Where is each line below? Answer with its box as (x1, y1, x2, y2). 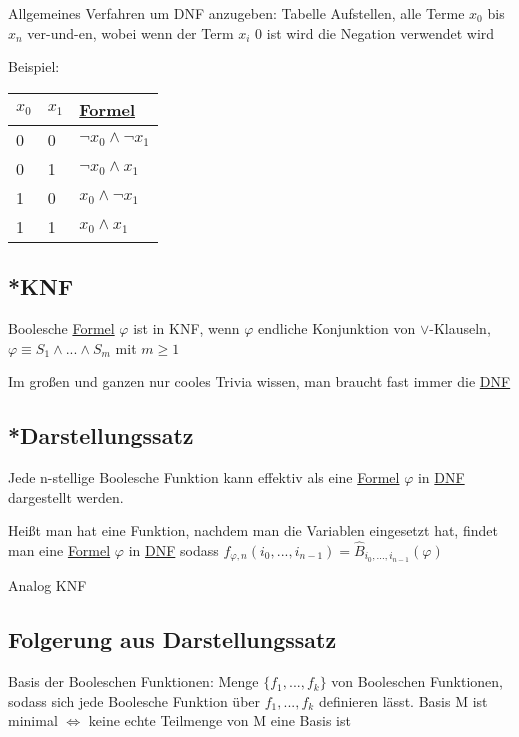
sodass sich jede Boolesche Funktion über (8, 690, 261, 711)
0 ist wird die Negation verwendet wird (255, 22, 495, 43)
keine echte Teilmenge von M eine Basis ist (88, 710, 351, 731)
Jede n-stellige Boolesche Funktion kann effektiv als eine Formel (8, 466, 400, 487)
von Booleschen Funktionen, (331, 671, 503, 692)
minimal (8, 710, 58, 731)
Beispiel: (8, 56, 60, 77)
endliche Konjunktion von (258, 317, 416, 338)
